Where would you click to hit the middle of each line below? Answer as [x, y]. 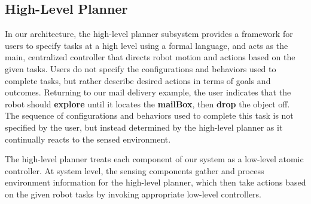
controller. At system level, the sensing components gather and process [135, 170]
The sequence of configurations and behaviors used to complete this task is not [149, 115]
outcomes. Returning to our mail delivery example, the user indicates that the [148, 92]
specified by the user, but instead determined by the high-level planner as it [144, 127]
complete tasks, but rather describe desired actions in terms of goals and [138, 80]
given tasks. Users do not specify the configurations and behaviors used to [141, 68]
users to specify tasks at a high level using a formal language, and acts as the [147, 45]
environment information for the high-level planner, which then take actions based [155, 182]
